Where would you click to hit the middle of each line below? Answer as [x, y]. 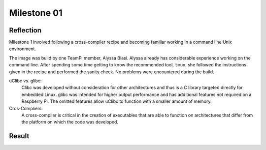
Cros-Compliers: [26, 108]
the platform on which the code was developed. [70, 122]
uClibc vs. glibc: [25, 81]
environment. [23, 49]
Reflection [25, 30]
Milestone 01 [36, 13]
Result [19, 136]
